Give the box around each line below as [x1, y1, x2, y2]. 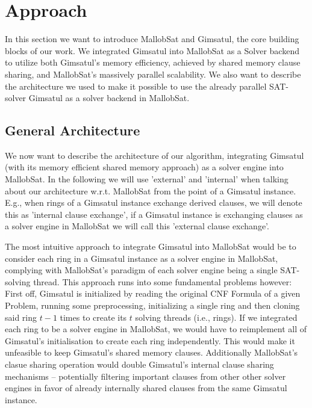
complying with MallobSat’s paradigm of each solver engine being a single [5, 264, 278, 276]
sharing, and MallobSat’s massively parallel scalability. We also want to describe [5, 67, 301, 80]
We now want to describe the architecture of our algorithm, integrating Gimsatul [5, 149, 304, 161]
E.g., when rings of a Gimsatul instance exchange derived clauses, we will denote [5, 196, 302, 209]
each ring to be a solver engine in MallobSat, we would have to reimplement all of [5, 323, 307, 335]
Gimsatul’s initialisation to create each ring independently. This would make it [5, 334, 295, 347]
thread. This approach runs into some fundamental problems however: [33, 275, 292, 288]
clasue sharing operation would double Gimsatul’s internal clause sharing [5, 357, 274, 370]
